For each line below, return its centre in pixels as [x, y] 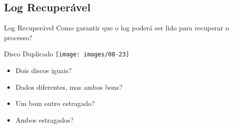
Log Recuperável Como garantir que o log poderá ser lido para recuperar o [116, 28]
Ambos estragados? [44, 119]
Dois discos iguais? [44, 70]
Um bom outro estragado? [55, 103]
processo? [18, 37]
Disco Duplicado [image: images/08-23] [67, 54]
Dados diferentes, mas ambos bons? [69, 87]
